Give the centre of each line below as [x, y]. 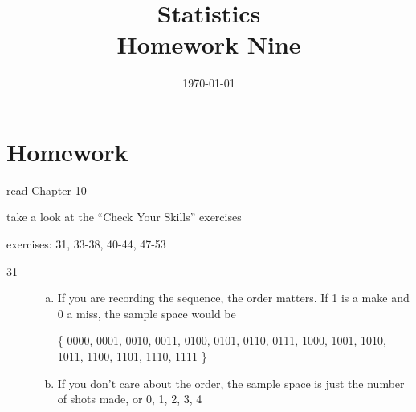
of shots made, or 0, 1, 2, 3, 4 [130, 399]
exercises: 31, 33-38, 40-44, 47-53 [86, 244]
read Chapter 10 [47, 190]
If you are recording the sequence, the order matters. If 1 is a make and [233, 298]
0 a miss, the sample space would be [147, 313]
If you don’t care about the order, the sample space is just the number [231, 383]
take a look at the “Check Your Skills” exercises [124, 217]
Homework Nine [209, 44]
